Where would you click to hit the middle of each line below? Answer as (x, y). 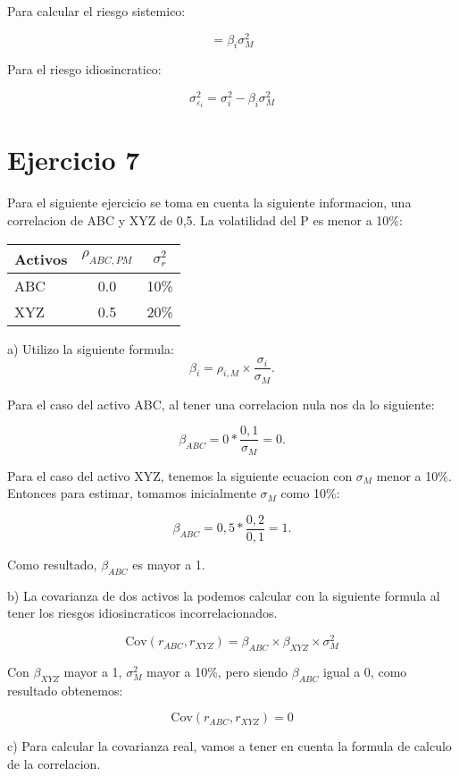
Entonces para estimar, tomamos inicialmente (132, 493)
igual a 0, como (365, 671)
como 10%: (310, 493)
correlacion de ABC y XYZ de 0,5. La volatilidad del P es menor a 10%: (205, 219)
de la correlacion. (54, 763)
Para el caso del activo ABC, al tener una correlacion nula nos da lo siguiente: (221, 404)
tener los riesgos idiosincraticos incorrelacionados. (142, 613)
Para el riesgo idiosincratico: (84, 69)
